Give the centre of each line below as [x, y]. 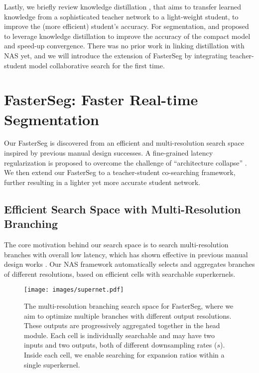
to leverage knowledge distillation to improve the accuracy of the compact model [127, 36]
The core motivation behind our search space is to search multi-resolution [116, 245]
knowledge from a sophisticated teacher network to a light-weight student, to [121, 16]
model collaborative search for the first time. [97, 65]
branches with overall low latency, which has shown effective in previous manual [126, 254]
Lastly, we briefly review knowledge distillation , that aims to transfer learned [123, 6]
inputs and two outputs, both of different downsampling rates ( [121, 345]
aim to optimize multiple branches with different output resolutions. [128, 315]
